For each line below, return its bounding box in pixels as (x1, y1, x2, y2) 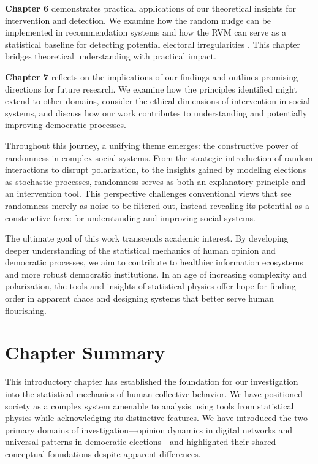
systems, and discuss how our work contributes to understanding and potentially (5, 106, 308, 119)
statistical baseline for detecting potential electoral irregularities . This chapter (5, 37, 301, 50)
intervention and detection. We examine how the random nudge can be (5, 13, 271, 26)
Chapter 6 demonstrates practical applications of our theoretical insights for (5, 2, 296, 14)
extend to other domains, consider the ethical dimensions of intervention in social (5, 94, 310, 107)
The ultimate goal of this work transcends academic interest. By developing (5, 232, 289, 245)
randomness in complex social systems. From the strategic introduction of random (5, 151, 313, 164)
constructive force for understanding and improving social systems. (5, 211, 256, 224)
